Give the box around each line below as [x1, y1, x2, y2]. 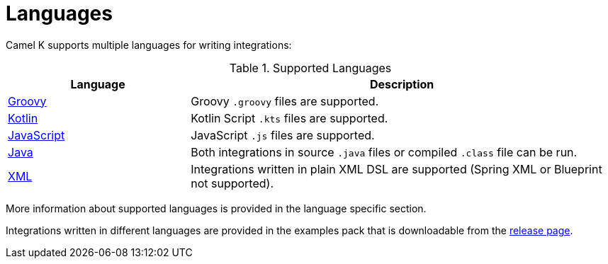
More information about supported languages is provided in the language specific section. [6, 202, 427, 214]
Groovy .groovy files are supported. [191, 93, 379, 108]
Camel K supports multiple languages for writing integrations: [6, 38, 292, 51]
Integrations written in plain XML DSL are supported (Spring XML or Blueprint [191, 161, 602, 176]
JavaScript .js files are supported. [191, 127, 375, 142]
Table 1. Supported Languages [229, 60, 392, 75]
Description [369, 76, 434, 91]
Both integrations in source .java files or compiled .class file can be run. [191, 144, 578, 159]
